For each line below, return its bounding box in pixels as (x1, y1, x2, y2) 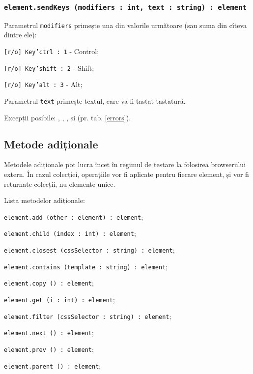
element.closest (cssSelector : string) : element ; (4, 245, 175, 255)
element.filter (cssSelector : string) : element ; (4, 311, 171, 321)
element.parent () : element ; (4, 360, 101, 371)
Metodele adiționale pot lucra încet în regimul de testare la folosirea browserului (4, 159, 246, 170)
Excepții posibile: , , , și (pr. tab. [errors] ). (4, 112, 131, 122)
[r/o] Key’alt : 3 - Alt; (4, 79, 83, 89)
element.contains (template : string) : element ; (4, 261, 168, 271)
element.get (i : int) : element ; (4, 294, 115, 305)
